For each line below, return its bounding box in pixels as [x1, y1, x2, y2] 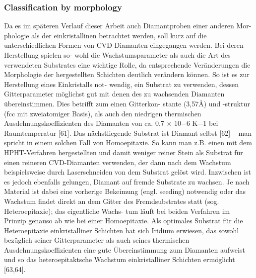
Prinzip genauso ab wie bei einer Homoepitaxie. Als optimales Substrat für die [4, 215, 243, 226]
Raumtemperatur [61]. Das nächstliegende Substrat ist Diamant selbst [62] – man [4, 127, 252, 138]
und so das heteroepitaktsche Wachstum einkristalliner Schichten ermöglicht [4, 254, 235, 265]
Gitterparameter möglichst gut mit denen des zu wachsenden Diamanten [4, 89, 225, 99]
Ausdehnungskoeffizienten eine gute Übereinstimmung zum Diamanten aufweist [4, 244, 245, 255]
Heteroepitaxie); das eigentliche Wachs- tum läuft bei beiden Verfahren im [4, 205, 230, 216]
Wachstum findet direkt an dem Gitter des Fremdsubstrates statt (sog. [4, 195, 219, 206]
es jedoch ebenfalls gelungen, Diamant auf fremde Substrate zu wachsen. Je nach [4, 176, 250, 186]
